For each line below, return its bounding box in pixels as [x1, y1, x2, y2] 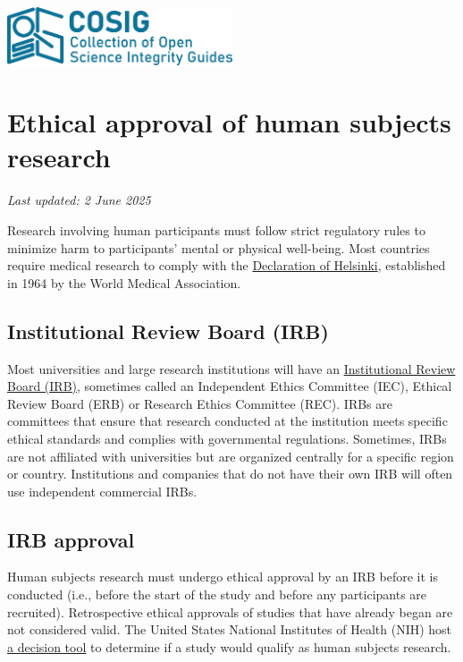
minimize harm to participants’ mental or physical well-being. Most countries [7, 238, 430, 257]
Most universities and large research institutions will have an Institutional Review [7, 359, 456, 378]
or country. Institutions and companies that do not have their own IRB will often [7, 464, 453, 483]
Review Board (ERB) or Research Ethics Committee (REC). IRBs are [7, 394, 393, 412]
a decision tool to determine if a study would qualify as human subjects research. [7, 637, 451, 656]
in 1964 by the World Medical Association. [7, 273, 241, 292]
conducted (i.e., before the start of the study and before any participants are [7, 585, 427, 604]
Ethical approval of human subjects [7, 104, 451, 140]
